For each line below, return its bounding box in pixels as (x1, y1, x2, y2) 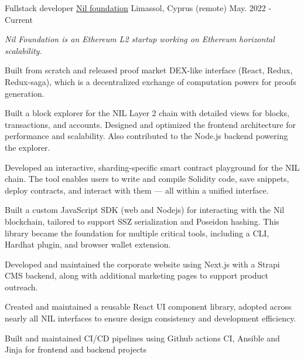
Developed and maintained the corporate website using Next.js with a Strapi (5, 258, 280, 270)
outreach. (5, 280, 38, 293)
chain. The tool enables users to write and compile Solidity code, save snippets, (5, 172, 289, 185)
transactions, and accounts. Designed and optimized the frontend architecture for (5, 118, 296, 130)
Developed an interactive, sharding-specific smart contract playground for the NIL (5, 161, 300, 173)
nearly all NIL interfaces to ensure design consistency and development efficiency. (5, 312, 296, 324)
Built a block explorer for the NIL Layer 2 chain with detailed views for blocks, (5, 107, 289, 119)
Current (5, 13, 33, 25)
